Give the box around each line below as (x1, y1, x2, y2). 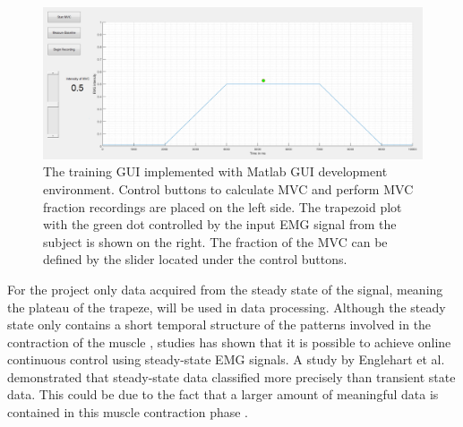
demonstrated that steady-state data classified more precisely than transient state (7, 367, 456, 386)
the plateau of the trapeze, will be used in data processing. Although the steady (7, 297, 446, 316)
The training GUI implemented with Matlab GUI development (43, 162, 388, 181)
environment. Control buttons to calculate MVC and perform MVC (43, 179, 414, 198)
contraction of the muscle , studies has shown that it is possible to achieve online (7, 332, 451, 351)
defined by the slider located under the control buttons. (43, 250, 347, 269)
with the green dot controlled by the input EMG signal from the (43, 215, 397, 234)
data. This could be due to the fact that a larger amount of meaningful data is (7, 385, 439, 404)
